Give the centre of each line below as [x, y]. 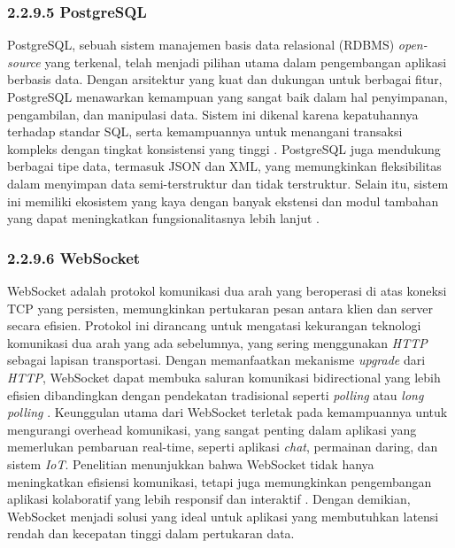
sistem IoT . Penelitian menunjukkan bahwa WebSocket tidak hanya [191, 463]
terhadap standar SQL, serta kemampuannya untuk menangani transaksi [205, 131]
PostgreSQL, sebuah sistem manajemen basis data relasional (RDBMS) [201, 45]
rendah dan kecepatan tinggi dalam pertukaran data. [151, 533]
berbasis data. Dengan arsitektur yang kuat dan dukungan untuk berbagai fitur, [225, 79]
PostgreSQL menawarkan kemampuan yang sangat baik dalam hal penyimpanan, [227, 96]
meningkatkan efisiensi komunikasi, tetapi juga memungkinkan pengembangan [220, 481]
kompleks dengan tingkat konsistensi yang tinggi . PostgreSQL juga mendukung [224, 148]
